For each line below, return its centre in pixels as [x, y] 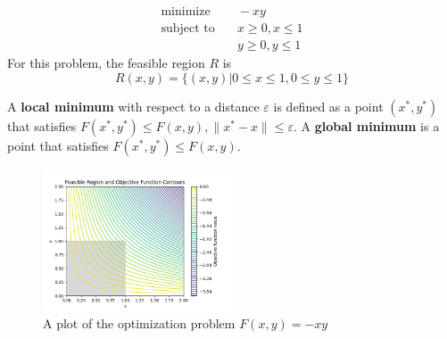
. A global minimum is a [366, 125]
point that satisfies [58, 145]
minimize [186, 12]
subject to [188, 29]
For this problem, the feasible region [106, 63]
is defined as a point [328, 106]
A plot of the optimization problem [139, 323]
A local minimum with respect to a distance [133, 106]
